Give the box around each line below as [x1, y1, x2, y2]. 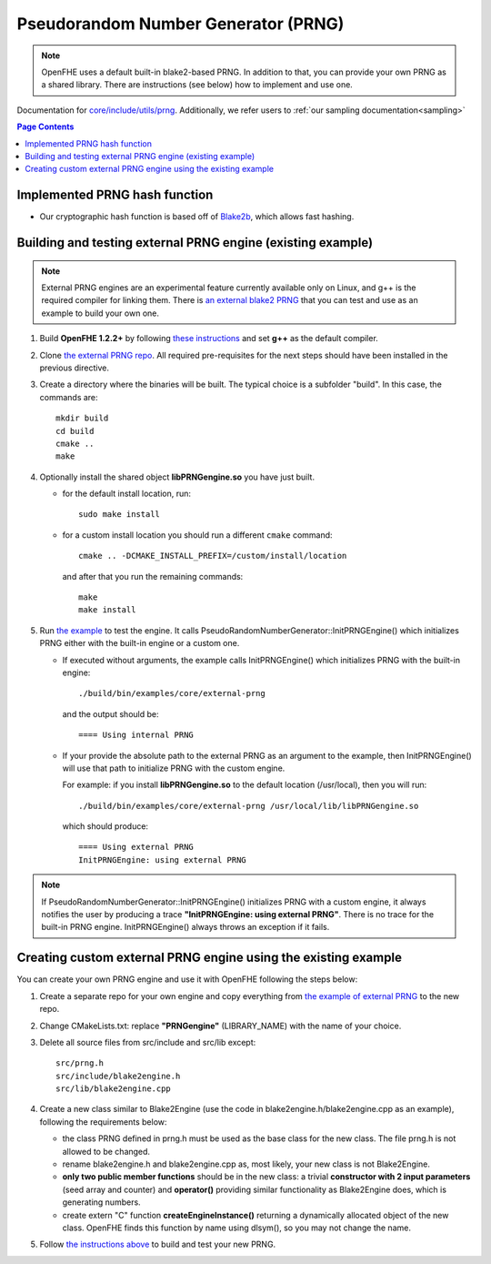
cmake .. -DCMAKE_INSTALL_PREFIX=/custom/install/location [78, 551, 347, 561]
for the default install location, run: [62, 488, 191, 500]
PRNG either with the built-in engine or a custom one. [39, 638, 240, 649]
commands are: [39, 391, 99, 402]
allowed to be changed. [62, 1146, 150, 1157]
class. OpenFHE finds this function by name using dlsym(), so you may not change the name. [62, 1222, 411, 1233]
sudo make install [78, 510, 161, 520]
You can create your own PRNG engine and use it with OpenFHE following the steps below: [16, 974, 358, 985]
